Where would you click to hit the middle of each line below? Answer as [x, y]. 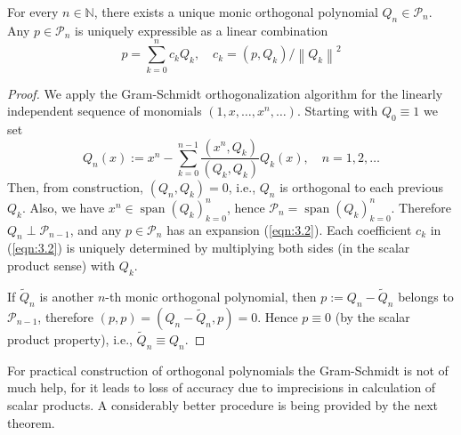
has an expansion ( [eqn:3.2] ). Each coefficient [289, 229]
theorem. [31, 422]
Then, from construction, [76, 187]
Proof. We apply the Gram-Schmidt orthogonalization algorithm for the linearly [225, 93]
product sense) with [61, 266]
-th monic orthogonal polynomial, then [211, 297]
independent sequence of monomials [105, 111]
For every [33, 12]
